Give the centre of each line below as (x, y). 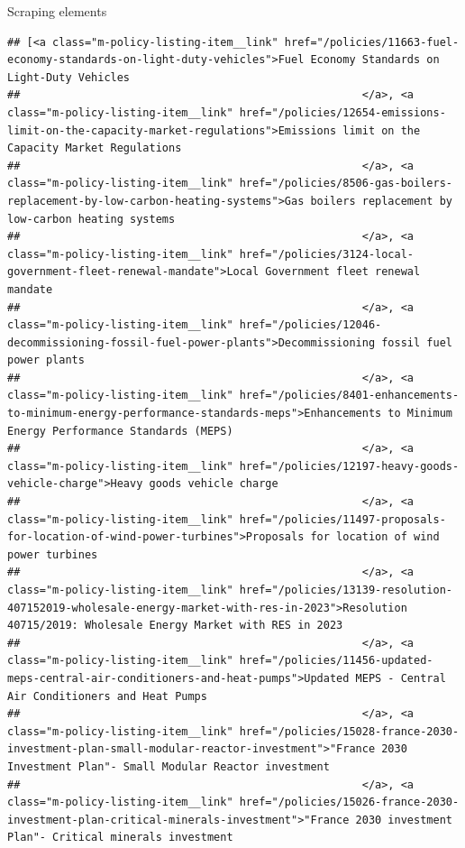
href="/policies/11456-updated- (336, 661)
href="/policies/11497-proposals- (342, 519)
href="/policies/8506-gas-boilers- (346, 184)
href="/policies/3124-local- (327, 254)
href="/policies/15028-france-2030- (349, 731)
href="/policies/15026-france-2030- (349, 802)
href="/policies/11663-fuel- (372, 42)
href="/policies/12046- (310, 325)
